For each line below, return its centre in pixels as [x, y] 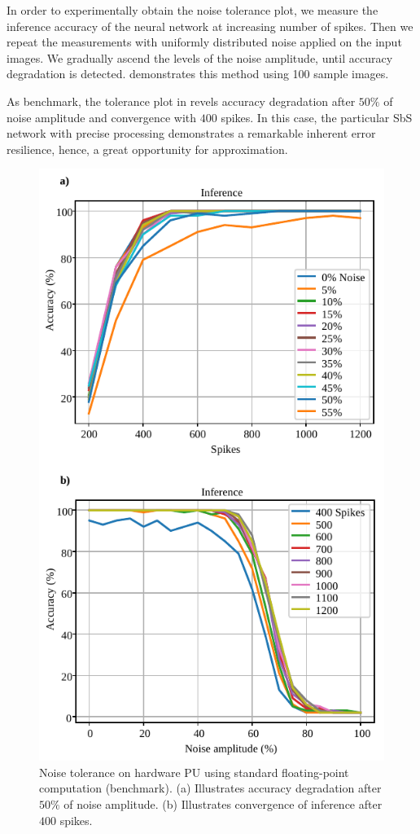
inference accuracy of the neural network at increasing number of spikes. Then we [210, 26]
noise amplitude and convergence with [102, 117]
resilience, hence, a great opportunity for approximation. [147, 149]
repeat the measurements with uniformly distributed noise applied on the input [204, 42]
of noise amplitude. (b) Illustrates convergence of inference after [223, 803]
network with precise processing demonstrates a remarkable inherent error [191, 133]
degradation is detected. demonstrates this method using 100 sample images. [198, 74]
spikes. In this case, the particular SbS [317, 117]
